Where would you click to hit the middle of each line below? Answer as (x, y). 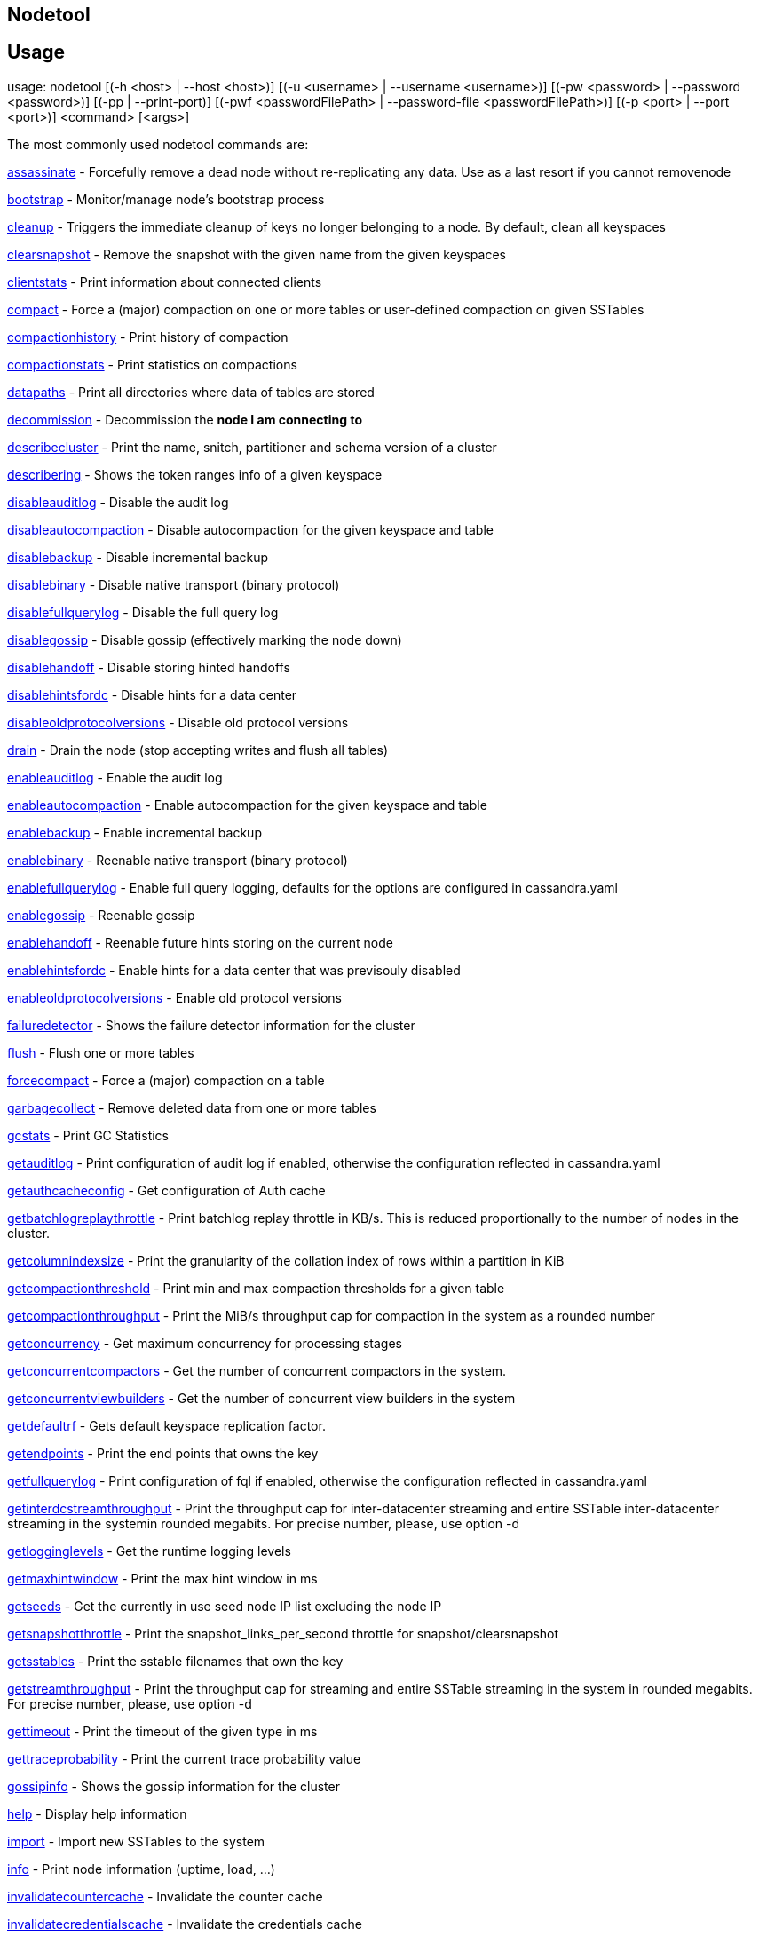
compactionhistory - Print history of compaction (148, 337)
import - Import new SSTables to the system (136, 1841)
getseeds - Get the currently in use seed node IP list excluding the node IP (225, 1606)
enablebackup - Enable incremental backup (134, 832)
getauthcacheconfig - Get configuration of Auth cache (166, 1190)
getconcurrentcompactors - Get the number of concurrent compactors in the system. (257, 1370)
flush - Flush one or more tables (101, 1052)
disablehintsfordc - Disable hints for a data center (152, 694)
